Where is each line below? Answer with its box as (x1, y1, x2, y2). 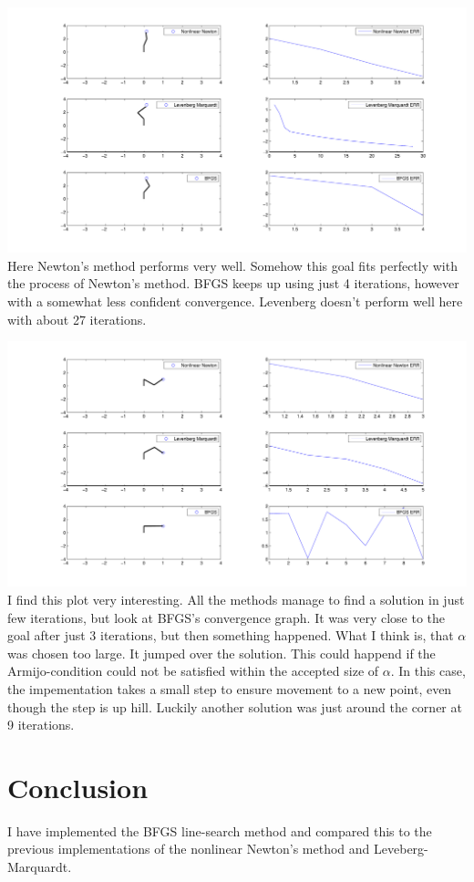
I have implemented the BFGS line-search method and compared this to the (7, 821, 432, 840)
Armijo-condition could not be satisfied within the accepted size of (7, 661, 379, 680)
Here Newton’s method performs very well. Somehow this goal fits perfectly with (7, 255, 458, 275)
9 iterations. (7, 715, 75, 734)
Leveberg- (374, 839, 428, 858)
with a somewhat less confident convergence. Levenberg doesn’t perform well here (7, 292, 463, 310)
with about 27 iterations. (7, 309, 147, 328)
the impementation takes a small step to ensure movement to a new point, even (7, 679, 452, 698)
